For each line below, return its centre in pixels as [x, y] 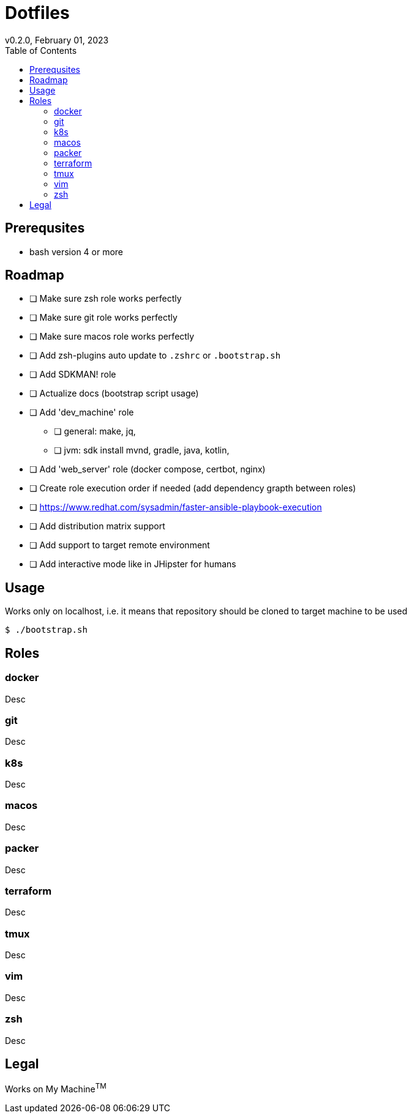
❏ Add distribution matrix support [97, 526]
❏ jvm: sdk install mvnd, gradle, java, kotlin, [142, 450]
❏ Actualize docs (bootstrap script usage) [114, 393]
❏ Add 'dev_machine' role [82, 412]
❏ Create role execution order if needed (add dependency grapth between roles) [193, 488]
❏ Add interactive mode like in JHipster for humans [133, 564]
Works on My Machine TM [56, 1088]
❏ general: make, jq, [95, 431]
